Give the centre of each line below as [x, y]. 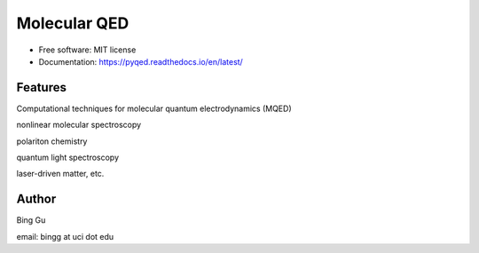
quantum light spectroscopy [68, 158]
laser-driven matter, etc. [60, 174]
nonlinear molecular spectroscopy [79, 125]
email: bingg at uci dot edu [65, 236]
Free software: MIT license [87, 50]
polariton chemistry [52, 141]
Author [36, 199]
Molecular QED [73, 23]
